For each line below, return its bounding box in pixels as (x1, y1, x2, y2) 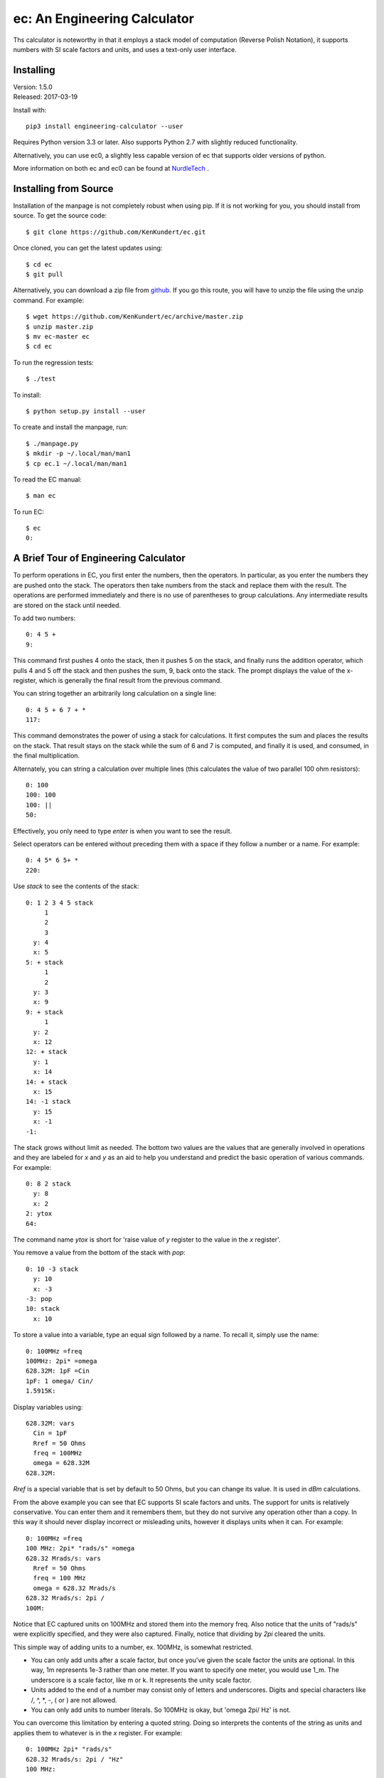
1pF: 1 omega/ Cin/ (26, 1377, 94, 1385)
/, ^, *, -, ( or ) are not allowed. (31, 1696, 117, 1704)
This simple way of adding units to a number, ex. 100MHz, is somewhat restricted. (13, 1643, 253, 1651)
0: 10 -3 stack (26, 1265, 79, 1273)
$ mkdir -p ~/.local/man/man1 (26, 449, 132, 458)
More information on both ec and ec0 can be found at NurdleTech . (13, 164, 209, 173)
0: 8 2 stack (26, 1180, 71, 1188)
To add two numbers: (13, 614, 76, 622)
